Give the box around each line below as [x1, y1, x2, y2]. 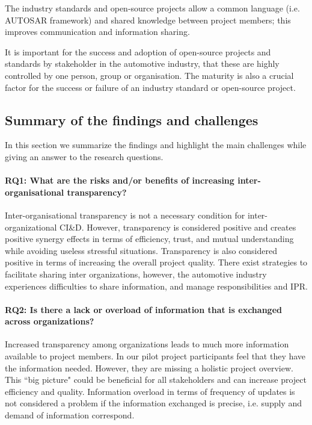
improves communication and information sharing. [5, 25, 190, 38]
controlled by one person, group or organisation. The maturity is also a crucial [5, 69, 294, 81]
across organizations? [5, 315, 94, 327]
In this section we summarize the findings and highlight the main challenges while [5, 138, 307, 151]
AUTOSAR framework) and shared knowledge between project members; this [5, 13, 291, 26]
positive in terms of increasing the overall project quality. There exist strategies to [5, 256, 308, 268]
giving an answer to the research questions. [5, 150, 164, 163]
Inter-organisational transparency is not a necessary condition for [5, 208, 245, 221]
